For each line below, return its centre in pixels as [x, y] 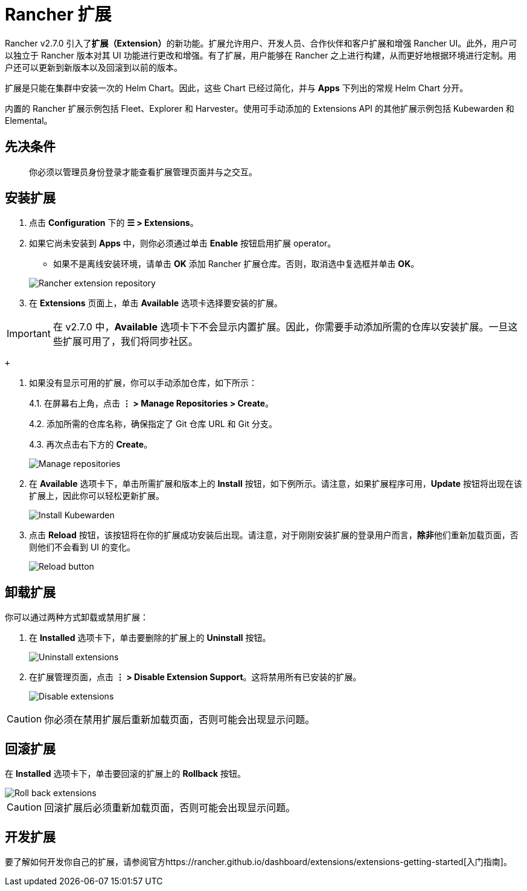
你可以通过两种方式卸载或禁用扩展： [77, 617]
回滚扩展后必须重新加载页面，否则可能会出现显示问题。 [170, 808]
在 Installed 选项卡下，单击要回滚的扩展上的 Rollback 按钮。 [125, 774]
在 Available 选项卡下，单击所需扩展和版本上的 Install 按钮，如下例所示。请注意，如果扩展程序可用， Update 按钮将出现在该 [276, 484]
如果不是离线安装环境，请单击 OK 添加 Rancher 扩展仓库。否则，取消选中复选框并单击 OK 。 [236, 264]
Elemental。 [29, 120]
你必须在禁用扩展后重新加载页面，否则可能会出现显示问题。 [180, 720]
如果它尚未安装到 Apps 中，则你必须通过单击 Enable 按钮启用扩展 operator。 [183, 243]
